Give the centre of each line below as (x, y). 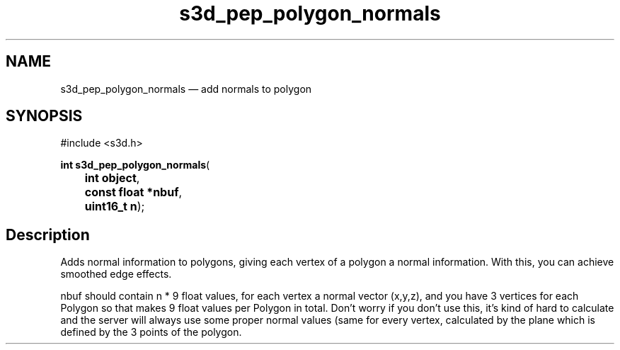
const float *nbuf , (133, 192)
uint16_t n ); (115, 207)
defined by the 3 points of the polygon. (151, 332)
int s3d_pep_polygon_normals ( (135, 165)
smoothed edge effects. (116, 274)
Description (48, 235)
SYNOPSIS (44, 116)
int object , (112, 178)
